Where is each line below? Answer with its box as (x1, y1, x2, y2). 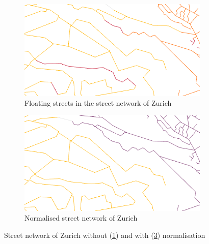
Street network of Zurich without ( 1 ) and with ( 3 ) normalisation (4, 230, 205, 240)
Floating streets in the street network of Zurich (24, 98, 172, 108)
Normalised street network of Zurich (24, 212, 138, 223)
